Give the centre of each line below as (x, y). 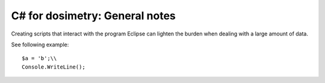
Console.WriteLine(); (54, 67)
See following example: (40, 45)
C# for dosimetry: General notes (93, 16)
